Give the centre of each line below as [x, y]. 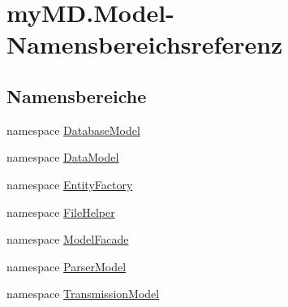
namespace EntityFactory [70, 184]
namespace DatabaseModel [73, 130]
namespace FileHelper [61, 212]
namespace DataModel [63, 157]
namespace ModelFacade [68, 239]
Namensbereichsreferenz [145, 44]
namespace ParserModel [67, 266]
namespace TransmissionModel [83, 294]
